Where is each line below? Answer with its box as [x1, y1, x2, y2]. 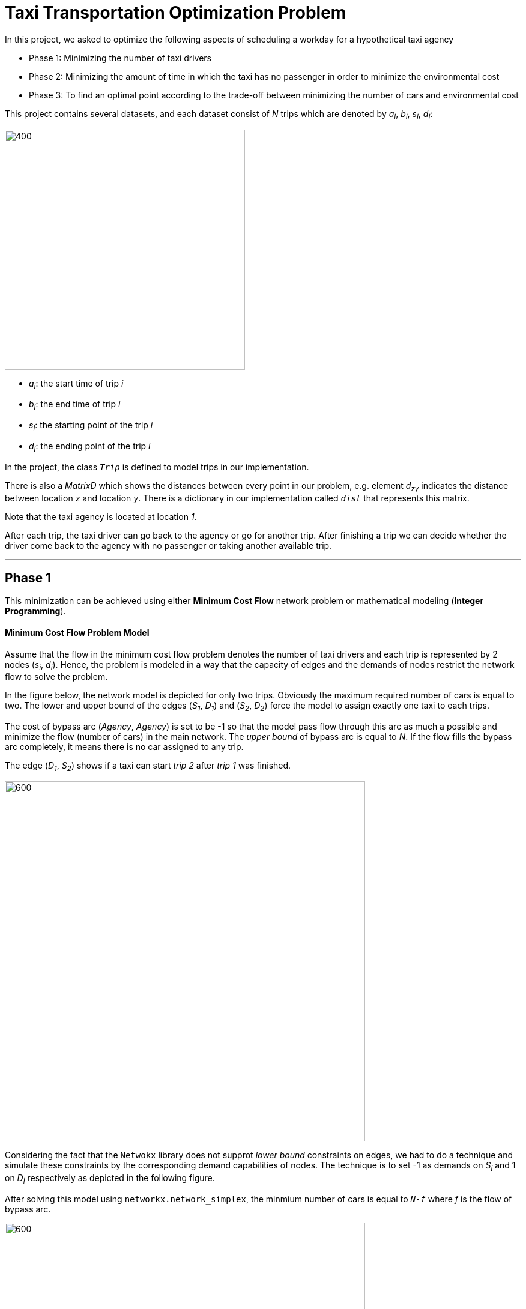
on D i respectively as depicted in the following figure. [5, 1172, 215, 1185]
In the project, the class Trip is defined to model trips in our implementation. [5, 461, 309, 472]
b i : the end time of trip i [29, 399, 121, 412]
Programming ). [5, 606, 66, 617]
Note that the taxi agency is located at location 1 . [5, 511, 197, 522]
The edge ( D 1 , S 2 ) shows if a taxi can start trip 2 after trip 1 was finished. [5, 760, 291, 773]
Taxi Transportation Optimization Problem [5, 2, 346, 23]
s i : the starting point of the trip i [29, 420, 153, 432]
